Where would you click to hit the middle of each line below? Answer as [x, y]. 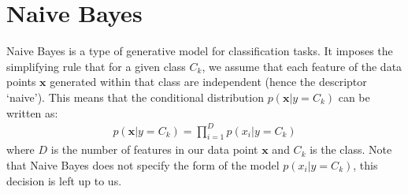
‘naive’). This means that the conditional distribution [135, 97]
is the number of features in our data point [154, 149]
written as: [32, 112]
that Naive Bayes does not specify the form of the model [143, 165]
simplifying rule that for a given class [96, 66]
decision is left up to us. [64, 180]
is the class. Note [351, 149]
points [21, 82]
